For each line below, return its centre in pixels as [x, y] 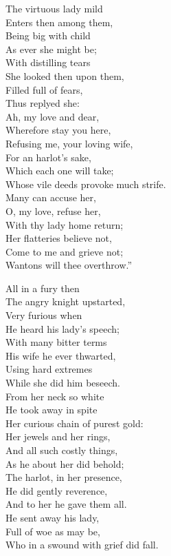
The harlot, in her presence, [64, 477]
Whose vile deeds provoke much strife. [86, 184]
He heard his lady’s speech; [62, 328]
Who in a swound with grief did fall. [82, 545]
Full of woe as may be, [53, 531]
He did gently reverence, [57, 490]
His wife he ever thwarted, [61, 355]
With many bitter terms [56, 342]
